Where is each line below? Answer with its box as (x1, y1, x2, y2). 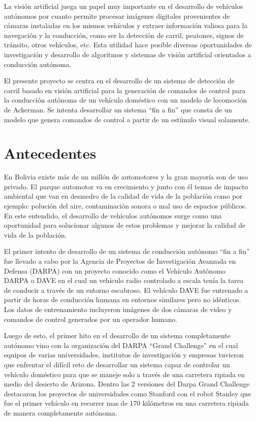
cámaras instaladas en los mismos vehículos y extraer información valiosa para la (4, 20, 248, 31)
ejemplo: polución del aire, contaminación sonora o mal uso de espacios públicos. (4, 201, 247, 211)
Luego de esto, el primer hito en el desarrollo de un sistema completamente (4, 330, 230, 341)
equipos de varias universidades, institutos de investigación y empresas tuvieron (4, 350, 244, 360)
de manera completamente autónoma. (4, 407, 117, 418)
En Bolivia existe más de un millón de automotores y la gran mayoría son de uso (4, 172, 248, 182)
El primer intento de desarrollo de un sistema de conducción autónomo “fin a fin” (4, 246, 250, 256)
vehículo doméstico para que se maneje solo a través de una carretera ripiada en (4, 369, 245, 379)
